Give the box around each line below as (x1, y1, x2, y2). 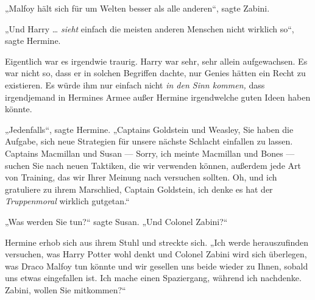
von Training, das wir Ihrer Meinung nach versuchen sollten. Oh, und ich (5, 171, 277, 184)
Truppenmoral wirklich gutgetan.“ (5, 195, 130, 207)
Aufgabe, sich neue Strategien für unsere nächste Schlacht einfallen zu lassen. (5, 135, 293, 148)
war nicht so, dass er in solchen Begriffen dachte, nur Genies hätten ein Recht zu (5, 66, 306, 79)
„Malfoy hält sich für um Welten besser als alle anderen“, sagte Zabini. (5, 2, 270, 14)
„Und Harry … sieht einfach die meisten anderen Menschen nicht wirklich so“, (5, 22, 294, 35)
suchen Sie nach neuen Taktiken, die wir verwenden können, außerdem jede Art (5, 159, 301, 171)
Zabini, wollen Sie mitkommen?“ (5, 283, 126, 296)
